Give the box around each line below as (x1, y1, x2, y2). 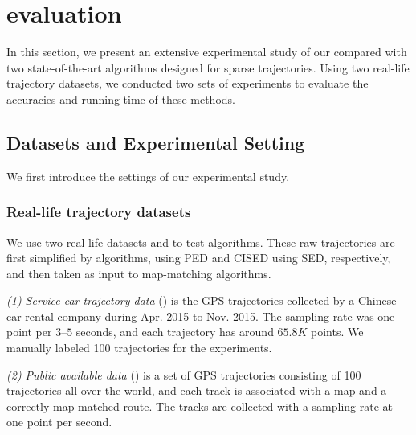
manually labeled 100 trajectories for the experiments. (6, 339, 272, 356)
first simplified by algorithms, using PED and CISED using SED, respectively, (6, 249, 391, 266)
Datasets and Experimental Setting (6, 129, 305, 154)
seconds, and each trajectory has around (75, 323, 274, 340)
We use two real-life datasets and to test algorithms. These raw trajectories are (6, 233, 395, 250)
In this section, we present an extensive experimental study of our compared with (6, 43, 407, 60)
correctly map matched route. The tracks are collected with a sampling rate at (6, 397, 393, 414)
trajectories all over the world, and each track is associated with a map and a (6, 382, 387, 399)
